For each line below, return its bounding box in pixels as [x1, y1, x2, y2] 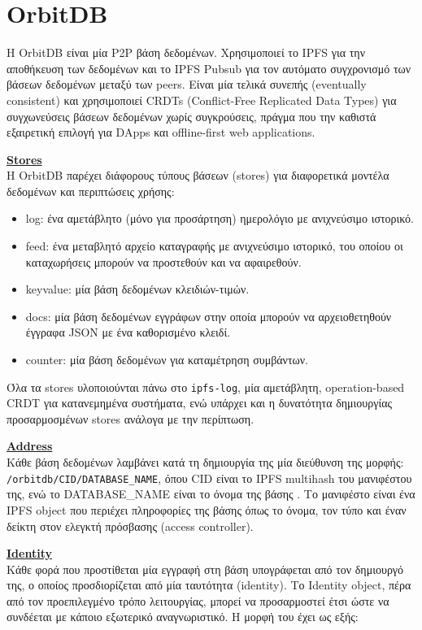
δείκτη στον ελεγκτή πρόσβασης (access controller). [7, 517, 254, 534]
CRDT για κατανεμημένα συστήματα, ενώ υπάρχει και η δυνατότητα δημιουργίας [7, 394, 393, 411]
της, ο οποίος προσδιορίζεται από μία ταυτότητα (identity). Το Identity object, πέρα [7, 576, 411, 593]
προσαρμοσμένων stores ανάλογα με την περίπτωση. [7, 410, 255, 427]
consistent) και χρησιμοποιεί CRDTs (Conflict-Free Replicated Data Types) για [7, 91, 397, 108]
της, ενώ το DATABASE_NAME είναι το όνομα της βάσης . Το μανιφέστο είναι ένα [7, 485, 415, 502]
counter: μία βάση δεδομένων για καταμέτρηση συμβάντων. [25, 351, 309, 368]
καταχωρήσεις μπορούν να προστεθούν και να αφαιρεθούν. [25, 253, 302, 270]
